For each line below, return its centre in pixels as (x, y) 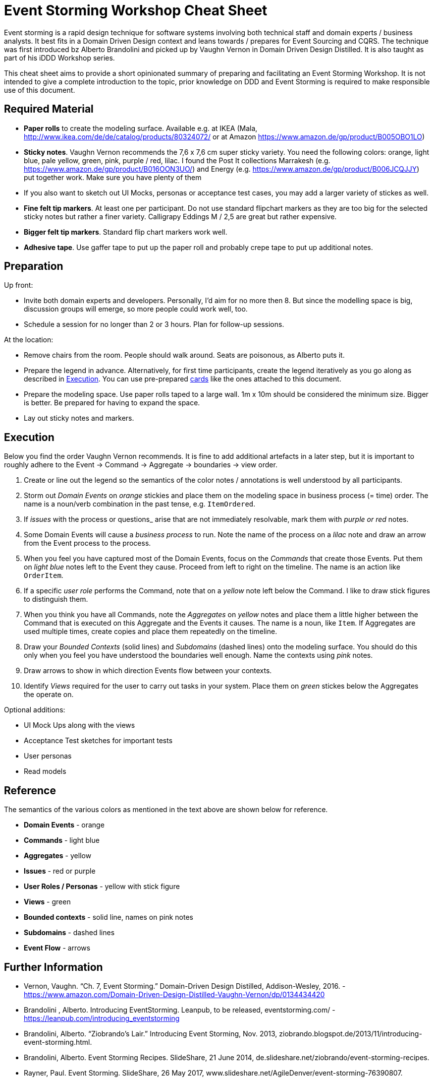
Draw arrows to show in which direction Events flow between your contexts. (148, 671)
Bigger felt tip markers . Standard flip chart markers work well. (126, 232)
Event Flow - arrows (57, 948)
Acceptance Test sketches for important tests (98, 741)
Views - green (47, 902)
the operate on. (49, 695)
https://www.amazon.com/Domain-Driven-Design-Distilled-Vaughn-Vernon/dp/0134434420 (174, 994)
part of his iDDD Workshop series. (59, 58)
